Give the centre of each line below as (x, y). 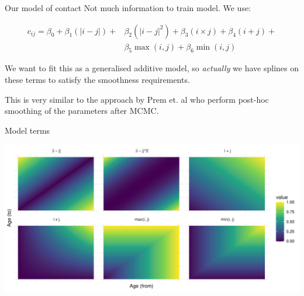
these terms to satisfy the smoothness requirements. (97, 80)
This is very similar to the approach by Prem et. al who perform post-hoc (137, 99)
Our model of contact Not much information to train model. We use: (128, 8)
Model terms (27, 130)
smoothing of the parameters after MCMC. (82, 111)
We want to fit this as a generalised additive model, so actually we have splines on (152, 68)
